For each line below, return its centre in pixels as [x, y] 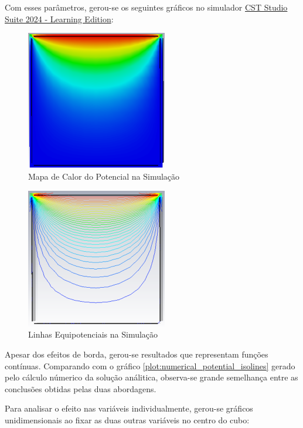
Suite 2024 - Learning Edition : [59, 18]
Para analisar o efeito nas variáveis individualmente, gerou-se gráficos [129, 408]
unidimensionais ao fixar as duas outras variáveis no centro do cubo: [127, 419]
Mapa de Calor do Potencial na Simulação [104, 176]
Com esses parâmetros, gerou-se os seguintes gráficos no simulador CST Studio [146, 7]
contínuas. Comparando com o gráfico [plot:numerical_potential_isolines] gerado [150, 365]
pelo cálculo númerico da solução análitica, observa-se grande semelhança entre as [151, 377]
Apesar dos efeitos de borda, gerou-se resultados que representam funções [137, 354]
